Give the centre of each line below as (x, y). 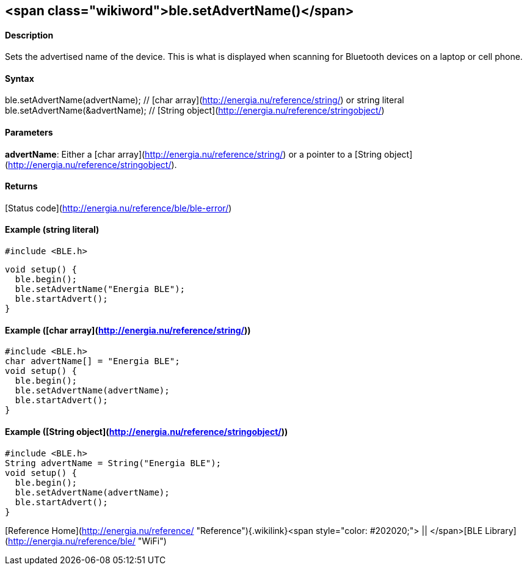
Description (29, 35)
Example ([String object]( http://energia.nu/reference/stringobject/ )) (147, 431)
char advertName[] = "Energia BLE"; (93, 361)
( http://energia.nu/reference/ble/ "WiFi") (86, 541)
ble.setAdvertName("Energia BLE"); (100, 289)
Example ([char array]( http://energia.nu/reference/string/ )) (128, 330)
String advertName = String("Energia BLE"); (113, 463)
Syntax (20, 78)
